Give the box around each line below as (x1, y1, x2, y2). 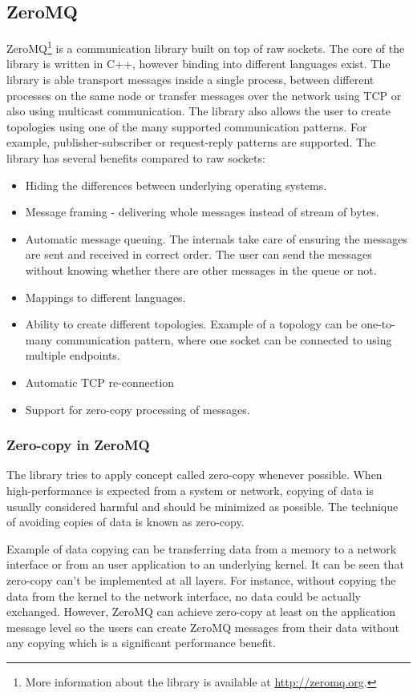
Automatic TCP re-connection (25, 373, 175, 390)
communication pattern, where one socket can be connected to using (55, 331, 392, 348)
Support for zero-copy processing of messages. (25, 400, 250, 417)
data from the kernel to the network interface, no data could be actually (6, 587, 361, 604)
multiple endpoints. (25, 347, 120, 364)
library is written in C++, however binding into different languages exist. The (6, 55, 391, 72)
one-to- (361, 316, 395, 332)
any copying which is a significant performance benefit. (6, 634, 276, 651)
